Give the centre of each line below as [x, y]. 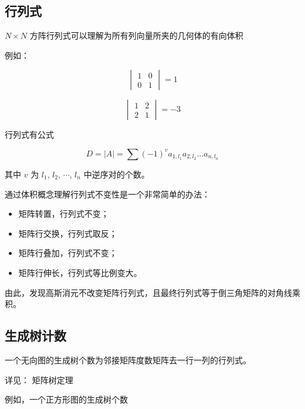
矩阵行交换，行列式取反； [68, 233]
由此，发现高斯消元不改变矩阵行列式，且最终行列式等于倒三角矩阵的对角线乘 [152, 292]
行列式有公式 [29, 134]
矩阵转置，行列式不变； [64, 214]
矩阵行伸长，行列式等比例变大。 [80, 272]
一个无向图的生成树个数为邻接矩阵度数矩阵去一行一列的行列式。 [128, 359]
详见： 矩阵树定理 [39, 379]
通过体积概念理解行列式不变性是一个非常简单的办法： [107, 194]
